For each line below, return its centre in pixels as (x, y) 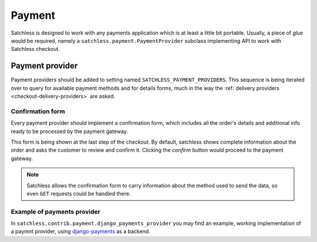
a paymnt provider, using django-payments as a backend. (81, 231)
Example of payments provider (56, 212)
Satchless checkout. (35, 49)
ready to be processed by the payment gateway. (70, 131)
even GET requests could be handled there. (79, 193)
